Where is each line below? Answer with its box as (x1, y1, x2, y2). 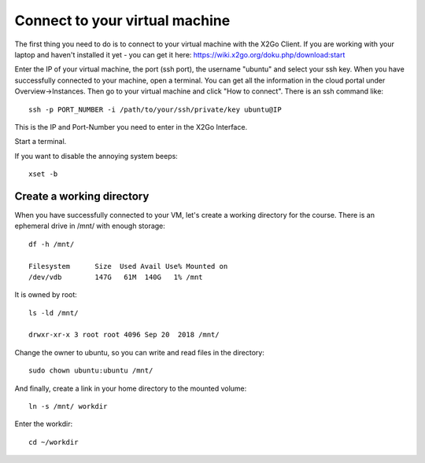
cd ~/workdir (28, 437, 79, 446)
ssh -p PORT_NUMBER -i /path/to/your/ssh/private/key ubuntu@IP (28, 105, 283, 114)
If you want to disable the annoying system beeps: (14, 151, 179, 160)
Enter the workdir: (14, 419, 73, 428)
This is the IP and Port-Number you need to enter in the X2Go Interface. (14, 122, 248, 131)
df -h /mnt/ (28, 240, 75, 248)
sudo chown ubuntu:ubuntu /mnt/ (28, 366, 153, 375)
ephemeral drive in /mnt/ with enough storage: (14, 221, 165, 231)
